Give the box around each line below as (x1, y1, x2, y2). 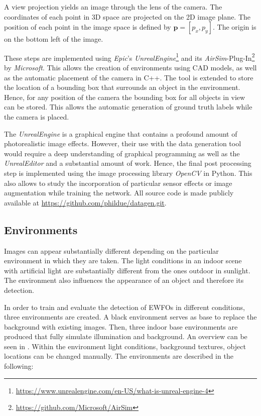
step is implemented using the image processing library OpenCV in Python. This (4, 167, 252, 178)
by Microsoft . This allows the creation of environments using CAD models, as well (4, 62, 257, 73)
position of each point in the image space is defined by (4, 22, 171, 32)
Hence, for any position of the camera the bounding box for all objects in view (4, 91, 245, 102)
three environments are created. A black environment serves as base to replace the (4, 311, 257, 322)
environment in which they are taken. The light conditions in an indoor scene (4, 255, 242, 266)
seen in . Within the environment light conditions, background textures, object (4, 341, 246, 351)
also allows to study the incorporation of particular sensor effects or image (4, 177, 232, 188)
